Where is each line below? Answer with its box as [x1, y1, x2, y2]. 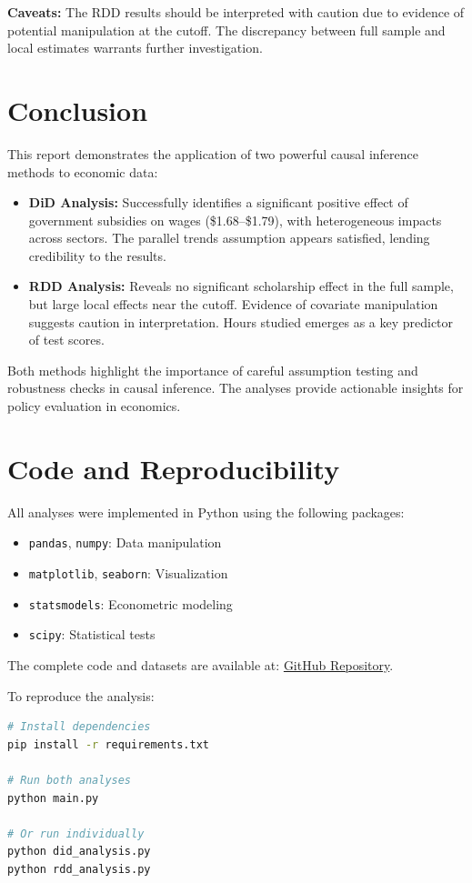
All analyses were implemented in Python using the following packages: [7, 502, 405, 521]
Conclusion [7, 91, 148, 128]
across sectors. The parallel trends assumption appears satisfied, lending [28, 228, 430, 247]
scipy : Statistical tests [28, 625, 156, 644]
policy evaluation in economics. [7, 396, 181, 416]
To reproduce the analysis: [7, 686, 155, 705]
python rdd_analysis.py [7, 862, 151, 876]
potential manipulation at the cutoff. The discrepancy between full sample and [7, 20, 446, 39]
